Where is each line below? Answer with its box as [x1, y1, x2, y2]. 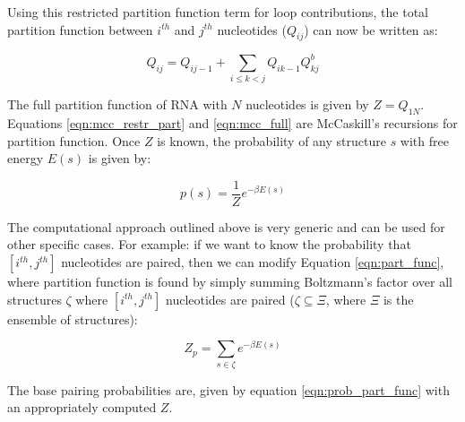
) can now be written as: [304, 20, 438, 39]
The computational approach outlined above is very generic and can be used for [7, 217, 445, 236]
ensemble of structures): [7, 309, 138, 328]
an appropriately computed [7, 398, 157, 417]
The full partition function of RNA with [7, 95, 228, 114]
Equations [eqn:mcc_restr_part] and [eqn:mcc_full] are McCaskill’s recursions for [7, 114, 458, 133]
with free [400, 131, 449, 150]
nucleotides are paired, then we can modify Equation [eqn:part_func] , [61, 253, 444, 271]
